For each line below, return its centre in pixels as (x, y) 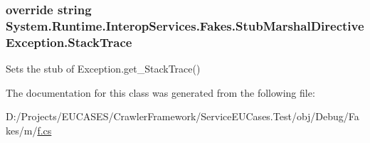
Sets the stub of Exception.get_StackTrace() (103, 69)
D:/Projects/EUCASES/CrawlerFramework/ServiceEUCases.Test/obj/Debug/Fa (183, 116)
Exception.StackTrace (69, 42)
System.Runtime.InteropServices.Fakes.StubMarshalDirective (185, 25)
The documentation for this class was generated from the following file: (160, 92)
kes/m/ (22, 130)
